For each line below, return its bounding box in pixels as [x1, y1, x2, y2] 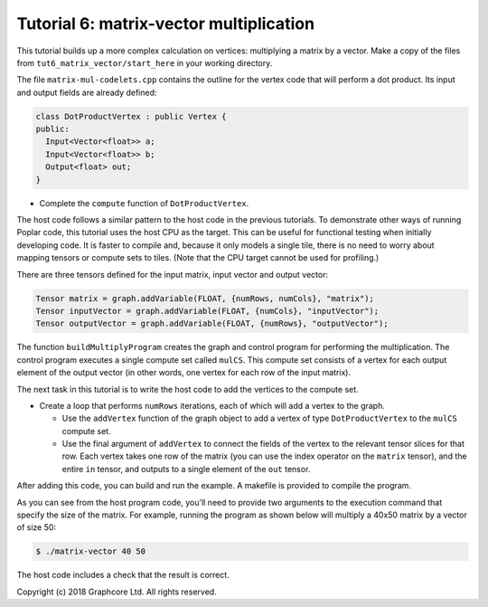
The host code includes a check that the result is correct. [16, 570, 230, 581]
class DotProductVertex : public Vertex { [35, 111, 227, 121]
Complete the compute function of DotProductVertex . [39, 197, 249, 208]
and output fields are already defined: [16, 87, 157, 98]
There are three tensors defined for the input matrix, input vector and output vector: [16, 269, 329, 280]
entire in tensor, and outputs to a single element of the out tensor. [61, 463, 311, 474]
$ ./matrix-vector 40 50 [35, 546, 146, 556]
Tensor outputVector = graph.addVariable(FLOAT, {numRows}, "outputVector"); [35, 318, 389, 329]
